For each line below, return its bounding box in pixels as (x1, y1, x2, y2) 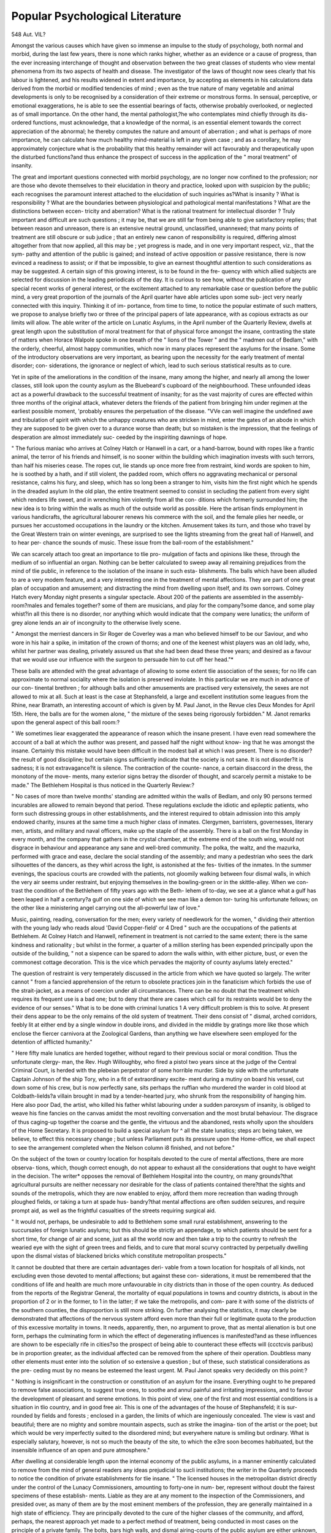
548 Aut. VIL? (11, 31, 46, 38)
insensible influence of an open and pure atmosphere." (11, 1447, 150, 1454)
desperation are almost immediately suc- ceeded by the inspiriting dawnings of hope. (11, 433, 228, 441)
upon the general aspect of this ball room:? (11, 719, 120, 726)
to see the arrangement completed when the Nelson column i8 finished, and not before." (11, 1144, 235, 1151)
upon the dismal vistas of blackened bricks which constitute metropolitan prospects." (11, 1252, 227, 1260)
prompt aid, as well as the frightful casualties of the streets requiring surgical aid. (11, 1207, 216, 1214)
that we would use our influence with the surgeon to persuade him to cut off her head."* (11, 656, 234, 663)
